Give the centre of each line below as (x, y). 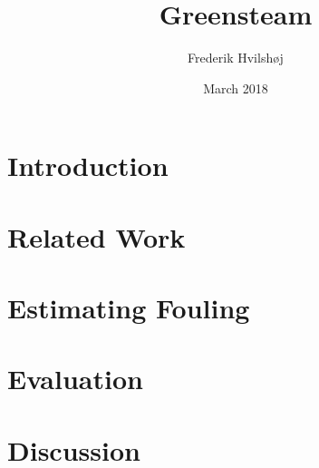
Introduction (88, 166)
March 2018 (236, 88)
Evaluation (75, 379)
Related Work (97, 236)
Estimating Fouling (129, 308)
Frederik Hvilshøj (236, 58)
